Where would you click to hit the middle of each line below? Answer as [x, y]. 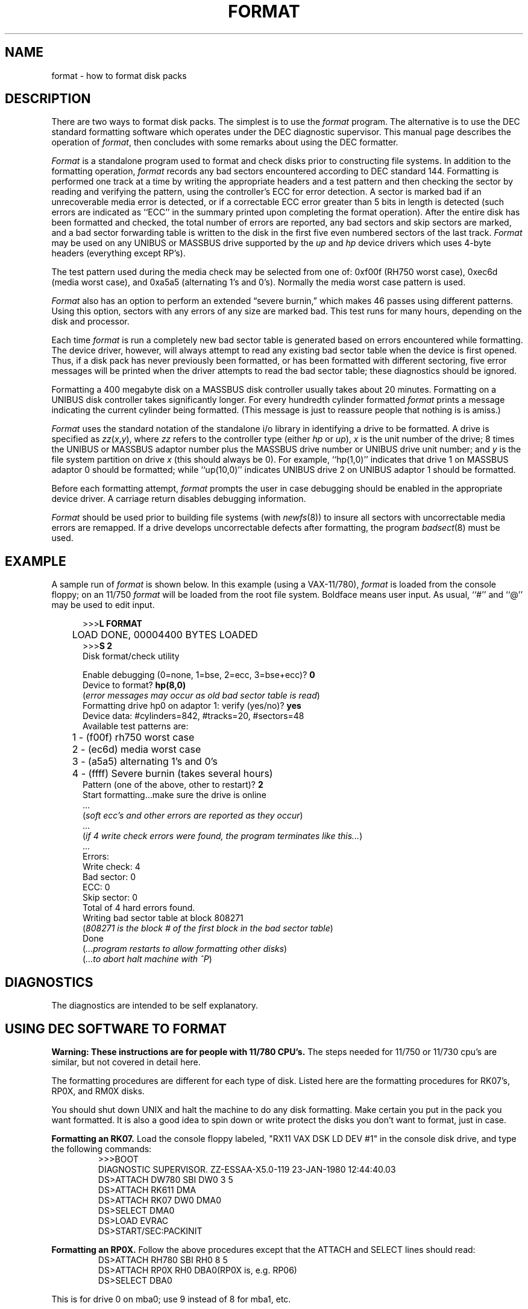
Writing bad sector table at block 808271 [163, 918]
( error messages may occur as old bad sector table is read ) [201, 696]
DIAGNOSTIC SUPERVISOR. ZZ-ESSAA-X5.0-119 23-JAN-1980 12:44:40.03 [247, 1169]
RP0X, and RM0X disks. [98, 1091]
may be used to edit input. [103, 605]
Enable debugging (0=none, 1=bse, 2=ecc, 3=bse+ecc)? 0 [199, 675]
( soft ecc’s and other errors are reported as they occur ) [193, 816]
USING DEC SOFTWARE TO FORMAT [116, 1028]
